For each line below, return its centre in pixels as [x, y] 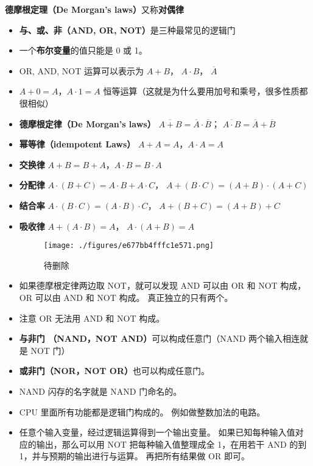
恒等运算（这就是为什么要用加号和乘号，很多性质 [201, 91]
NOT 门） [50, 350]
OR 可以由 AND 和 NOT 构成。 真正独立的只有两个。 [126, 297]
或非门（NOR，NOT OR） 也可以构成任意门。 [114, 371]
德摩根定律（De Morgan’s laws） [87, 123]
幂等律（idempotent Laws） [77, 144]
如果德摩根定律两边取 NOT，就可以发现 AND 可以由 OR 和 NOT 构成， [163, 285]
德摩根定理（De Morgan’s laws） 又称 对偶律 [94, 9]
